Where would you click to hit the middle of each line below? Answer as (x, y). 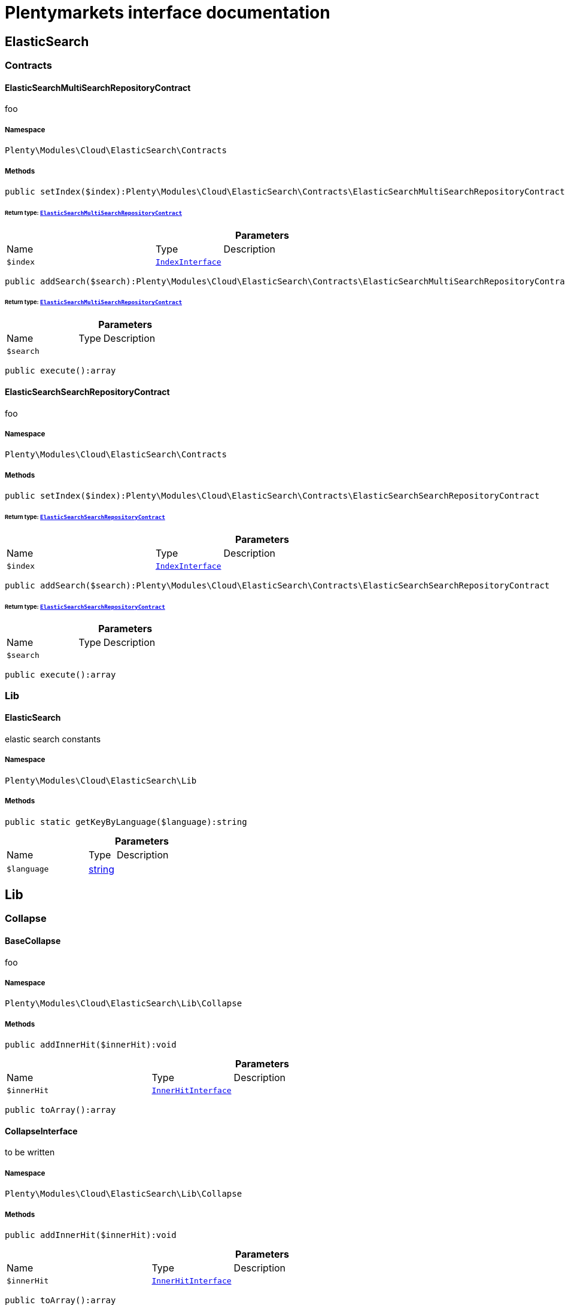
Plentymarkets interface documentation (168, 13)
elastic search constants (53, 739)
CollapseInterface (41, 1131)
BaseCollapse (33, 941)
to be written (30, 1152)
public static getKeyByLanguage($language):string (126, 822)
